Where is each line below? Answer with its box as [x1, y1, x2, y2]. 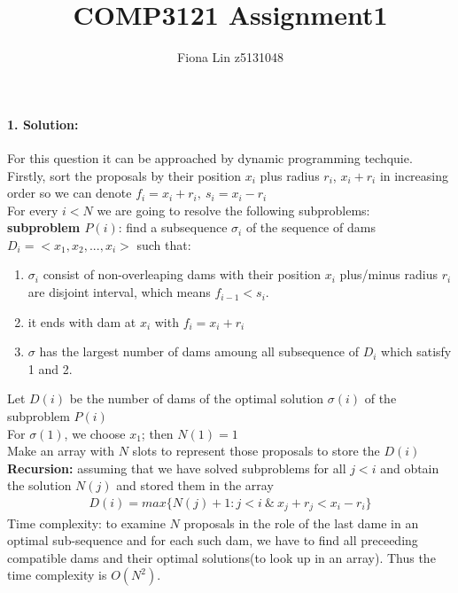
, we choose [64, 424, 126, 442]
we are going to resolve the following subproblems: [97, 200, 370, 219]
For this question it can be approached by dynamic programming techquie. [7, 148, 413, 167]
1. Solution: [7, 114, 79, 133]
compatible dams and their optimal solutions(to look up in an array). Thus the [7, 548, 436, 566]
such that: [136, 235, 191, 254]
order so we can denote [7, 183, 132, 202]
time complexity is [7, 566, 107, 584]
